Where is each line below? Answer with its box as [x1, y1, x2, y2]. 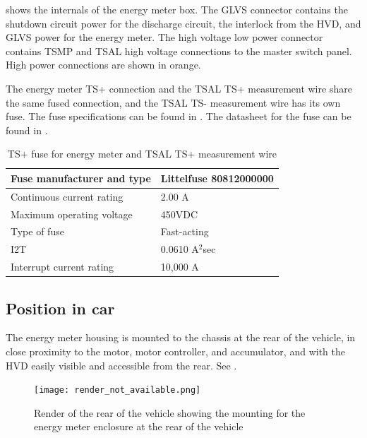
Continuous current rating [11, 189, 124, 203]
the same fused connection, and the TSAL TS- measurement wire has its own [6, 95, 341, 109]
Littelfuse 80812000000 [160, 170, 274, 185]
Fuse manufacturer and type [11, 170, 151, 185]
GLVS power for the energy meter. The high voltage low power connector [6, 30, 323, 45]
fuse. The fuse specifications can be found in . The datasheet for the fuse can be [6, 109, 351, 124]
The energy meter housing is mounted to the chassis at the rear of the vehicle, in [6, 330, 356, 345]
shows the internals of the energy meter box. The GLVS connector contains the [6, 2, 348, 16]
